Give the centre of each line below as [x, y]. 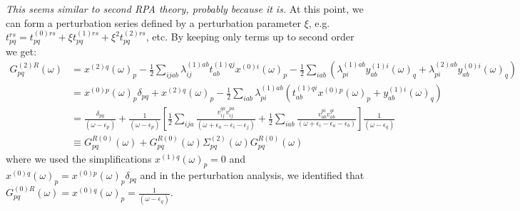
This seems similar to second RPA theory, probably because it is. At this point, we [185, 9]
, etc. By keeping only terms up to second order [250, 37]
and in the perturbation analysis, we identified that [252, 175]
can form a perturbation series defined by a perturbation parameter [153, 22]
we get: [21, 51]
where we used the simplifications [79, 158]
